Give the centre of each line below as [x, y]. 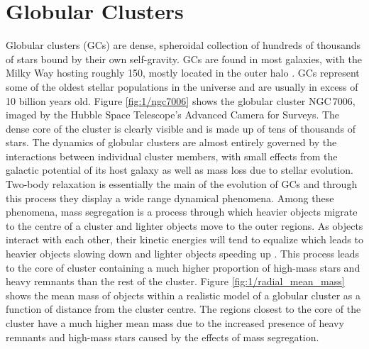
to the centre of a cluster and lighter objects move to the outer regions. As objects [184, 225]
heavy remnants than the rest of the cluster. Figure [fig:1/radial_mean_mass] [175, 281]
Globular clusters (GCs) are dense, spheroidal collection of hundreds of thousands [183, 45]
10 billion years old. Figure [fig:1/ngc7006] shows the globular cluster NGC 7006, [181, 100]
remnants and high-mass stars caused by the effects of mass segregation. [163, 337]
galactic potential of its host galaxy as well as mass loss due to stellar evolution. [180, 170]
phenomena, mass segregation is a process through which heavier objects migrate [182, 212]
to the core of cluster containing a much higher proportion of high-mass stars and [183, 267]
